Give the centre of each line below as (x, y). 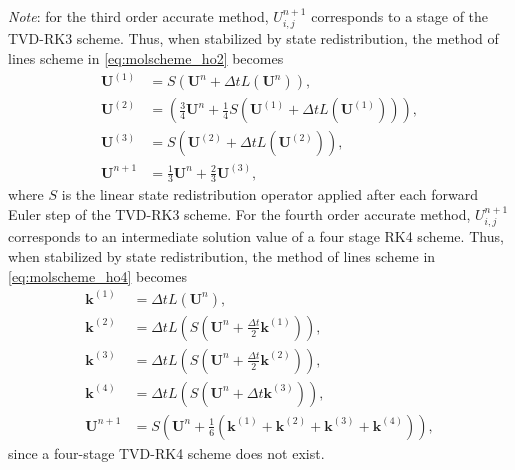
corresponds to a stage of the (400, 16)
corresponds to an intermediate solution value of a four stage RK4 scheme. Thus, (256, 236)
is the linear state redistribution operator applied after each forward (270, 194)
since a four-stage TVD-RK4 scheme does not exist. (166, 452)
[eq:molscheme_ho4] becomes (98, 275)
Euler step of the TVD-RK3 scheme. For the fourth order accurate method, (239, 214)
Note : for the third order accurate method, (138, 16)
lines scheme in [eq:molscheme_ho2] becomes (146, 58)
